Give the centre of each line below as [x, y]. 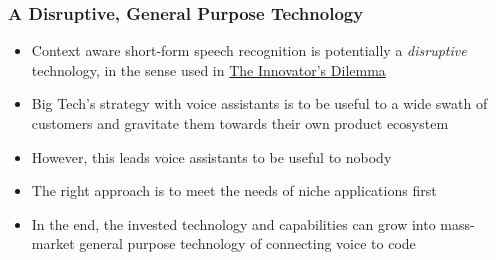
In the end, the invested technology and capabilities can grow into [233, 223]
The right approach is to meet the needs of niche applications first [234, 190]
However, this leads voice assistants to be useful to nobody [211, 156]
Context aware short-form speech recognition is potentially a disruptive [249, 50]
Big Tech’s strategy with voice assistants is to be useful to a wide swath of [259, 103]
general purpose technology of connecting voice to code [247, 243]
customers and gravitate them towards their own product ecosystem [240, 123]
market [53, 243]
